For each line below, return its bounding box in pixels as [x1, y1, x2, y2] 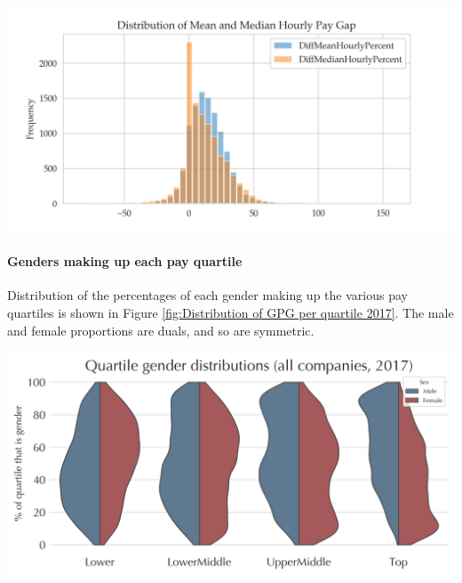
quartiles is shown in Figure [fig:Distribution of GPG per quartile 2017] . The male [7, 303, 454, 321]
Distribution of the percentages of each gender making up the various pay [7, 286, 408, 304]
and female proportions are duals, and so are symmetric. [7, 320, 315, 339]
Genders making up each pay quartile [7, 252, 243, 271]
